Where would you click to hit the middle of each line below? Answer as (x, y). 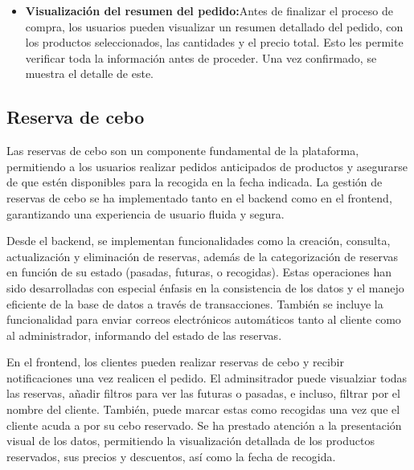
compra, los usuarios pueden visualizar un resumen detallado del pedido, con (214, 26)
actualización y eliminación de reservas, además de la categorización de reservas (203, 256)
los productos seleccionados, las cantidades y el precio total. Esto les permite (214, 42)
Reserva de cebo (76, 117)
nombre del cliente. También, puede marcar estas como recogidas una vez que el (203, 409)
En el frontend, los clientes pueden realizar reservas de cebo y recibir (175, 362)
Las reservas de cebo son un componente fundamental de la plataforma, (183, 151)
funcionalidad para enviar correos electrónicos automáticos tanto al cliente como (204, 319)
